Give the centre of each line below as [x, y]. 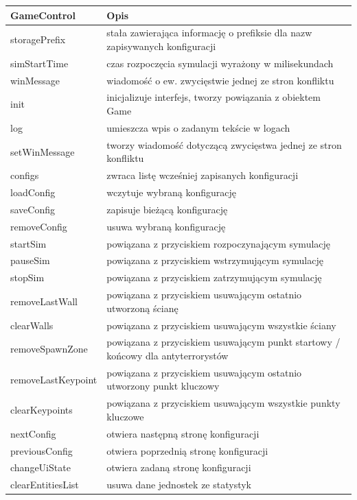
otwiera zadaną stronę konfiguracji [179, 467]
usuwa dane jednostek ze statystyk [179, 485]
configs [25, 175]
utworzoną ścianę [142, 308]
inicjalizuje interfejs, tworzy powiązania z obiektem [214, 97]
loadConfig [33, 192]
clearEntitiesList [45, 485]
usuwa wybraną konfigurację [166, 226]
